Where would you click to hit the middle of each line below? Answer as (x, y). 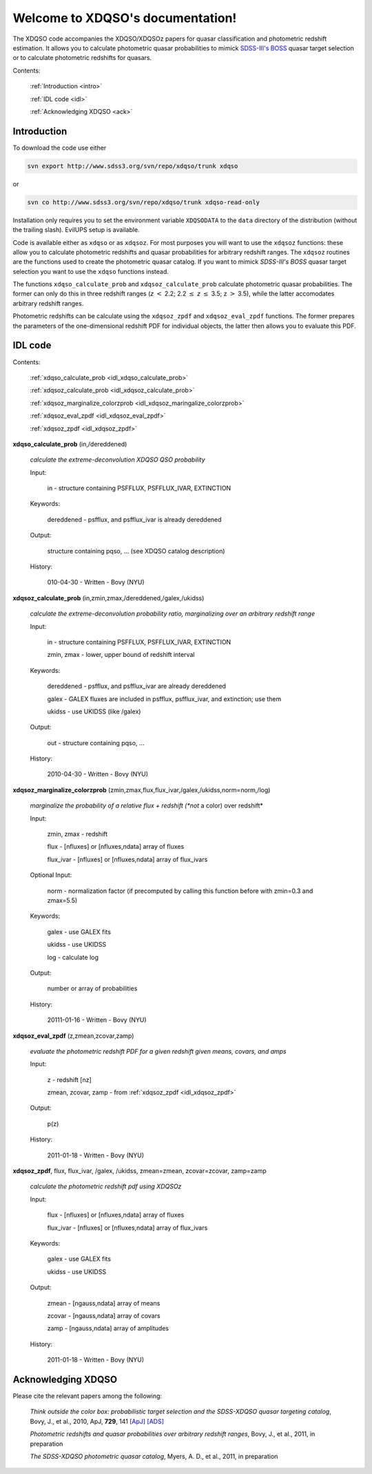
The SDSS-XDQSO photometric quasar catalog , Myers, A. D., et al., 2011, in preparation (154, 1456)
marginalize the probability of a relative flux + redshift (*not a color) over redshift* (146, 806)
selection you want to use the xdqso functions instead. (91, 271)
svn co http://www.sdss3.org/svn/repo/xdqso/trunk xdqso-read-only (144, 202)
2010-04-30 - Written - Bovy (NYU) (97, 774)
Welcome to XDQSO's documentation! (125, 18)
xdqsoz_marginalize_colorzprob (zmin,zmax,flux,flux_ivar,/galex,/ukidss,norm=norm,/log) (142, 789)
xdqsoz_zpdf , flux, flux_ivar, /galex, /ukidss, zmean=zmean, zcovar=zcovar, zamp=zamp (139, 1171)
